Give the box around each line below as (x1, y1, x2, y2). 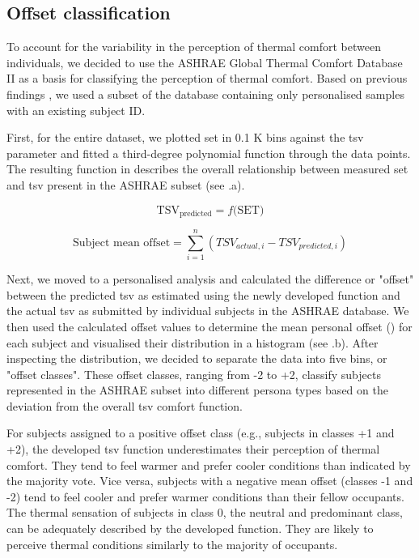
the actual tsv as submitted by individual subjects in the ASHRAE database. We (6, 302, 409, 319)
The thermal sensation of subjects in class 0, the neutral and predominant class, (6, 504, 403, 521)
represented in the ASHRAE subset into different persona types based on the (6, 381, 388, 398)
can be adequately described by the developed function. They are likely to (6, 520, 374, 537)
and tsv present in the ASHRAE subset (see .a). (6, 176, 245, 193)
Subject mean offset (72, 236, 171, 249)
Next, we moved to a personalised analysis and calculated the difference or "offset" (6, 270, 414, 288)
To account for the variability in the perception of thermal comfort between (6, 38, 381, 55)
